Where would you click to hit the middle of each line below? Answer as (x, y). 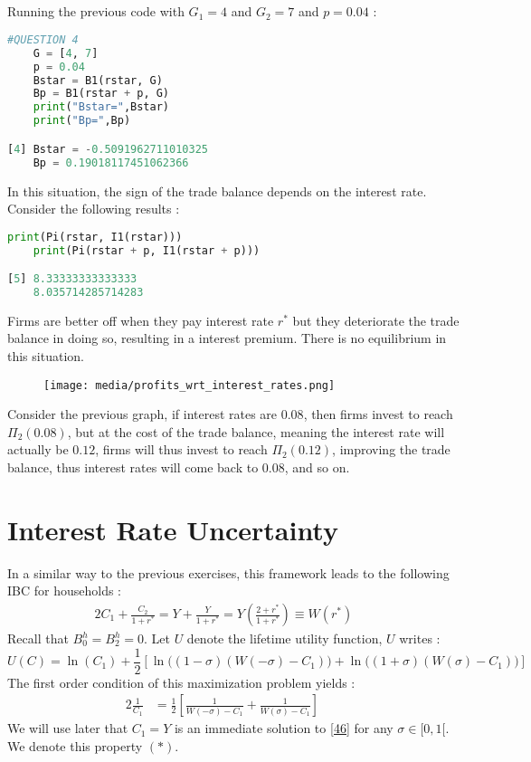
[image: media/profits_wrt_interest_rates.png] (190, 385)
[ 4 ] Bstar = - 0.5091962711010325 (108, 149)
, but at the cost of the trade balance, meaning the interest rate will (256, 431)
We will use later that (68, 728)
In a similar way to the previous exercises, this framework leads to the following (228, 572)
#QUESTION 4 (43, 39)
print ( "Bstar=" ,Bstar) (101, 107)
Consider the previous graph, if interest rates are (142, 414)
